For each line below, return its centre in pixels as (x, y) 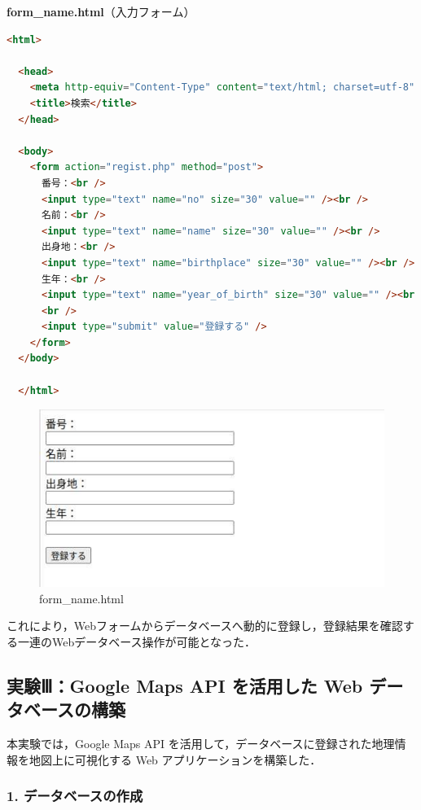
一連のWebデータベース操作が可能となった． (137, 641)
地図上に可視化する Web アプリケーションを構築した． (175, 759)
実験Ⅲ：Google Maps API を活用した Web (185, 685)
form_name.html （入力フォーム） (101, 11)
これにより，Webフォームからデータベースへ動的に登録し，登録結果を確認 (205, 626)
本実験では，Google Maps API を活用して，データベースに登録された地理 (201, 743)
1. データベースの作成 (75, 796)
